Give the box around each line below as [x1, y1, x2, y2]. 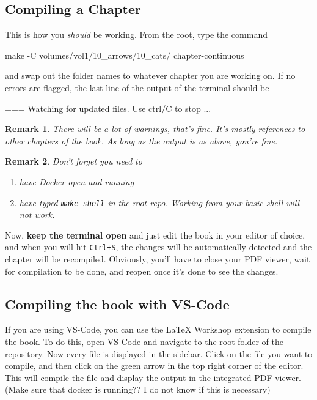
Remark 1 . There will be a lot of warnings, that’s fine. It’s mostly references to [5, 122, 305, 135]
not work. [19, 208, 55, 221]
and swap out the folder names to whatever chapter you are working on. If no [5, 69, 296, 82]
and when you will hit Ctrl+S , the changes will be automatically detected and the [5, 240, 312, 253]
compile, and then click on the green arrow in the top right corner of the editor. [5, 359, 304, 372]
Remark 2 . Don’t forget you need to [5, 155, 142, 168]
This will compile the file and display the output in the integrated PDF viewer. [5, 371, 302, 383]
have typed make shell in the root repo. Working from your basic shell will [19, 196, 300, 209]
